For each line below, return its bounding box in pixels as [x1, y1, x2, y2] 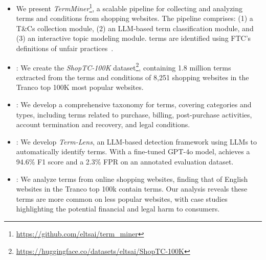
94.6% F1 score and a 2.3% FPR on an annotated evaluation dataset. [16, 156, 234, 167]
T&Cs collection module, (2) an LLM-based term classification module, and [16, 22, 254, 33]
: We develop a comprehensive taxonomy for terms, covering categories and [16, 99, 252, 110]
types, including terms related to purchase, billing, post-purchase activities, [16, 109, 252, 120]
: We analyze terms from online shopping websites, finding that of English [16, 173, 248, 184]
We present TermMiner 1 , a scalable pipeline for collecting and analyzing [16, 2, 243, 13]
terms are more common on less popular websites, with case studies [16, 193, 228, 204]
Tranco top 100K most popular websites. [16, 82, 144, 92]
